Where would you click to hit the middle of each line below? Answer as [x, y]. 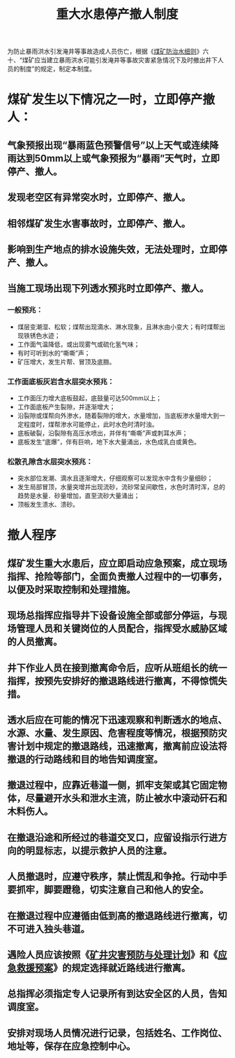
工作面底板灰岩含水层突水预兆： [61, 381]
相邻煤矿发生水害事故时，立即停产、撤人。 [99, 224]
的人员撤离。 [35, 642]
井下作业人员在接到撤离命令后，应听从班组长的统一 [117, 668]
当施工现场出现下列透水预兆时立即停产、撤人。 [108, 289]
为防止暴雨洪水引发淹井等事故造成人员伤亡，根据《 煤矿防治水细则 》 [105, 51]
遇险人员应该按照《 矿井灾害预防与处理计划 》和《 [113, 955]
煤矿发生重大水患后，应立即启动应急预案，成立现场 [117, 563]
